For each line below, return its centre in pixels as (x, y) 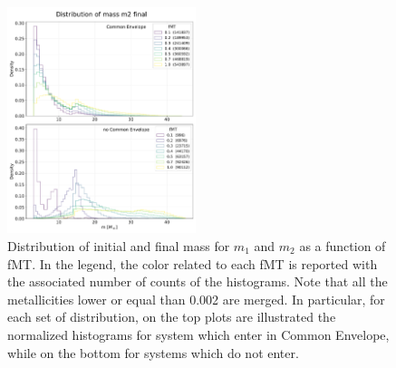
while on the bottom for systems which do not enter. (153, 352)
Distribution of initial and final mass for (119, 245)
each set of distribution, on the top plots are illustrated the (172, 317)
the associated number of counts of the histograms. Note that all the (198, 281)
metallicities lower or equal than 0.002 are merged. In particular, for (196, 299)
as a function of (343, 245)
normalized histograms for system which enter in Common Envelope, (198, 334)
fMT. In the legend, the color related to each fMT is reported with (193, 263)
